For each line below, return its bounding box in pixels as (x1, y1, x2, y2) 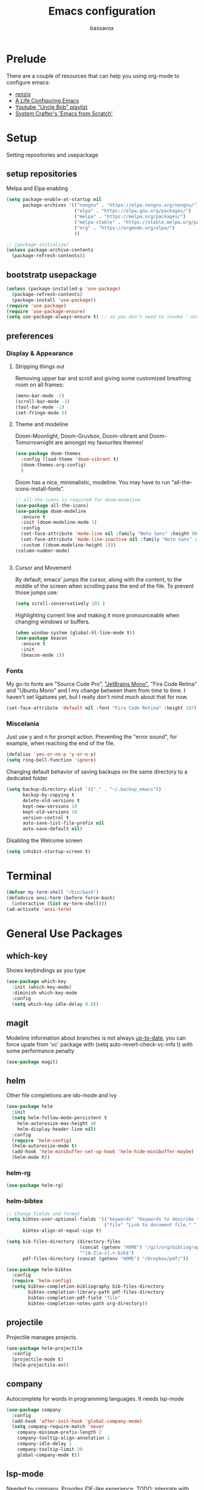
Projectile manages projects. (6, 1333, 78, 1341)
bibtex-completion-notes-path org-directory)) (28, 1300, 148, 1306)
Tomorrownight (15, 439, 54, 446)
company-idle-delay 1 (17, 1441, 72, 1447)
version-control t (22, 814, 69, 821)
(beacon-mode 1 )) (21, 652, 65, 659)
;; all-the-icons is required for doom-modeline (15, 496, 141, 503)
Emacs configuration (48, 4, 156, 18)
